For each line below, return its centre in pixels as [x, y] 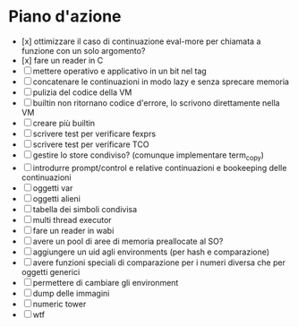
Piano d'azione [65, 17]
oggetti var [53, 188]
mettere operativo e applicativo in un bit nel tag [119, 71]
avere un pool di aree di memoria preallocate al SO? [128, 241]
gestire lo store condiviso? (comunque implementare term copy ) [149, 156]
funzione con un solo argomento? [83, 50]
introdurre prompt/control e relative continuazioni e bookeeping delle [160, 168]
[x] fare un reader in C [62, 60]
